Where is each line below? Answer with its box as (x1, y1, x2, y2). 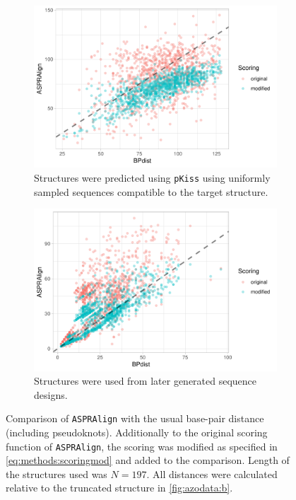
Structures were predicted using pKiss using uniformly (34, 170, 271, 185)
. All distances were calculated (146, 466, 278, 481)
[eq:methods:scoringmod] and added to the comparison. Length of (6, 453, 290, 467)
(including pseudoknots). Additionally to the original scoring (6, 424, 268, 439)
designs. (34, 387, 68, 402)
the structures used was (6, 466, 107, 481)
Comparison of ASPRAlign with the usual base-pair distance (6, 411, 264, 426)
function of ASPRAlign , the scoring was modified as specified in (6, 438, 278, 453)
